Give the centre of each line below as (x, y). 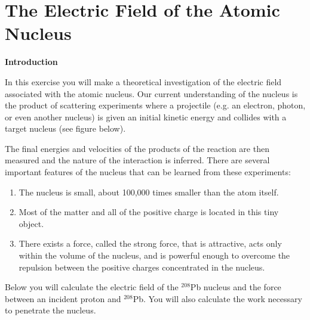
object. (31, 223)
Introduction (31, 62)
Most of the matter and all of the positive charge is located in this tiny (149, 212)
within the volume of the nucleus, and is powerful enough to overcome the (154, 255)
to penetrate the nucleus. (50, 310)
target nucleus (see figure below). (65, 128)
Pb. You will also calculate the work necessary (217, 298)
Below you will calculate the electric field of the (92, 287)
